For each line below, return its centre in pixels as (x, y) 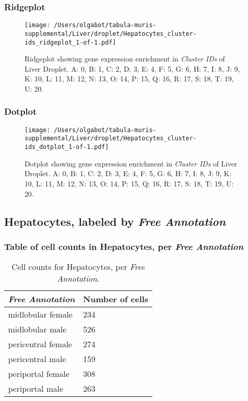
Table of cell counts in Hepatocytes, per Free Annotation (124, 246)
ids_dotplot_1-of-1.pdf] (67, 147)
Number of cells (116, 299)
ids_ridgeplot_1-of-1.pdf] (70, 42)
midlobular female (40, 314)
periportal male (36, 389)
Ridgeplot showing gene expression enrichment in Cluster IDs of (125, 59)
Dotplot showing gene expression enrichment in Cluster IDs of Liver (131, 163)
